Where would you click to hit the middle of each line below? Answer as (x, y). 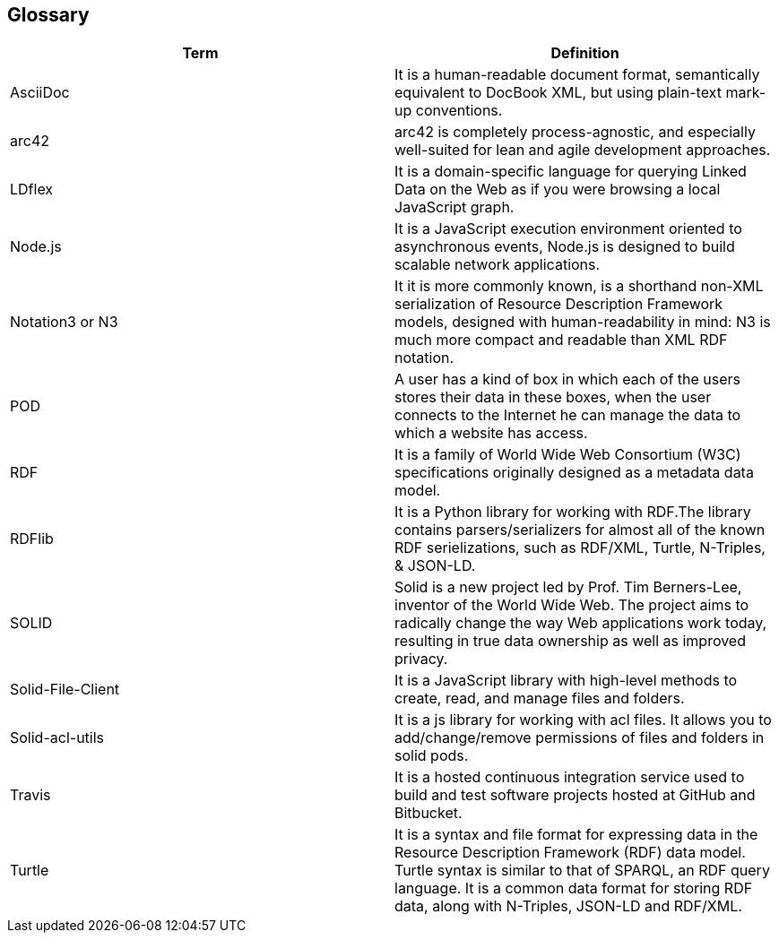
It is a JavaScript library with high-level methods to (566, 681)
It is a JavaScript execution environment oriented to (568, 229)
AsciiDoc (40, 93)
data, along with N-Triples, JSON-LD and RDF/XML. (568, 906)
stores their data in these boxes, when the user (553, 397)
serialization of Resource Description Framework (559, 304)
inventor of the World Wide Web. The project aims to (572, 605)
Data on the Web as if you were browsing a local (558, 190)
